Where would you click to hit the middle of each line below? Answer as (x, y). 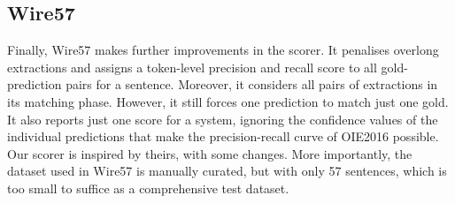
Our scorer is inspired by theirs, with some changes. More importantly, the (210, 153)
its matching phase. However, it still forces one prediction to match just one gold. (228, 101)
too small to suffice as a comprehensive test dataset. (148, 188)
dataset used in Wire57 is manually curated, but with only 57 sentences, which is (227, 171)
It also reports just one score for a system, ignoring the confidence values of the (223, 119)
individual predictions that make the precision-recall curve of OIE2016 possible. (223, 136)
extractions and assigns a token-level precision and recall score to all (192, 67)
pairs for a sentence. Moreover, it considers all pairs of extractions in (252, 84)
